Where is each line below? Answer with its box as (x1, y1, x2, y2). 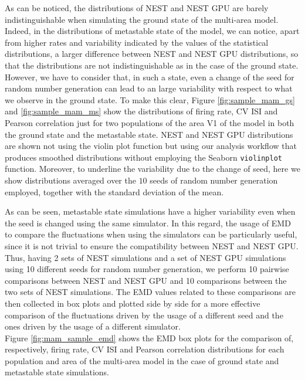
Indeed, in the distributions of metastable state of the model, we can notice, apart (5, 25, 300, 37)
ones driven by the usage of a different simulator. (5, 320, 181, 333)
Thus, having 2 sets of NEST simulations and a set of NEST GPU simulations (5, 251, 286, 263)
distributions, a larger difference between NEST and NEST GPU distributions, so (5, 48, 299, 60)
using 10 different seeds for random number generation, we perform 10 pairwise (5, 263, 289, 275)
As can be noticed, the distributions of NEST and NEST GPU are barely (5, 2, 269, 13)
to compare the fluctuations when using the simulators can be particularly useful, (5, 228, 297, 240)
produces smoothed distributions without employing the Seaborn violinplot (5, 151, 283, 163)
